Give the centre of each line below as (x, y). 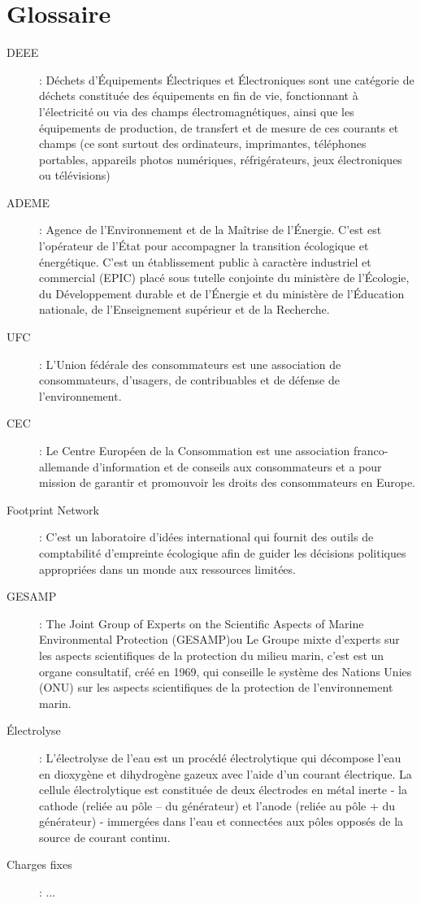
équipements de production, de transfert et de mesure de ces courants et (219, 127)
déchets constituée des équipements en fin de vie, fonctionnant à (199, 96)
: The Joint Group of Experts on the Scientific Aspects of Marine (202, 623)
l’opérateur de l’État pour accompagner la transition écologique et (204, 246)
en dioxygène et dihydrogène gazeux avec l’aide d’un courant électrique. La (226, 773)
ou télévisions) (75, 175)
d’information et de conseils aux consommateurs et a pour (237, 466)
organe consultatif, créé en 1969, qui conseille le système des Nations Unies (226, 671)
